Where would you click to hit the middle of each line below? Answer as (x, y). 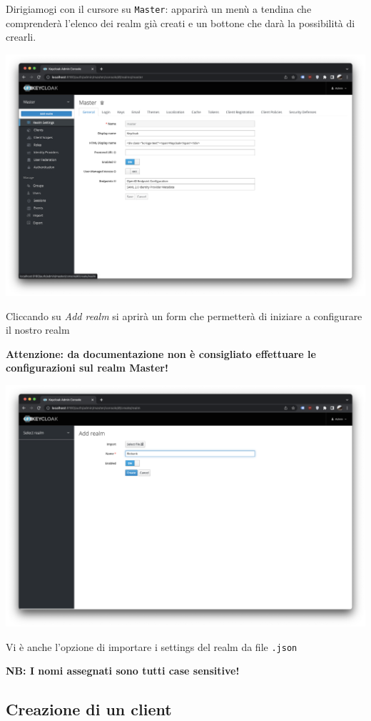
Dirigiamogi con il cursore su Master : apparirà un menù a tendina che (159, 9)
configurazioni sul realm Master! (87, 368)
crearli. (21, 37)
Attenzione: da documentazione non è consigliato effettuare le (161, 353)
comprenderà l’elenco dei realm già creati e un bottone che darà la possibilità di (181, 23)
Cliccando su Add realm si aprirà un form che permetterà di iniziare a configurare (184, 315)
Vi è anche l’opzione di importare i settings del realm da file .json (152, 646)
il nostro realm (38, 330)
